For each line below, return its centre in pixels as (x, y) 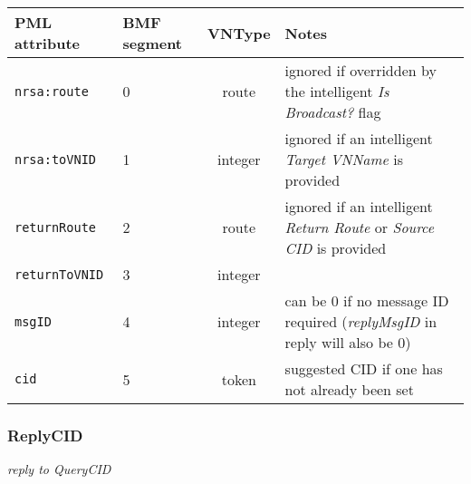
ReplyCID (45, 435)
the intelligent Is (337, 91)
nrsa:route (52, 91)
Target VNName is (344, 159)
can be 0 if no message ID (367, 300)
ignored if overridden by (360, 70)
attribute (47, 43)
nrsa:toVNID (56, 159)
